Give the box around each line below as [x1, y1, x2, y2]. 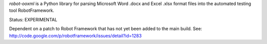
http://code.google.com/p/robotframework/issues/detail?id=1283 [9, 33, 142, 39]
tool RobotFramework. [9, 7, 54, 13]
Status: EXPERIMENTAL [9, 16, 57, 22]
